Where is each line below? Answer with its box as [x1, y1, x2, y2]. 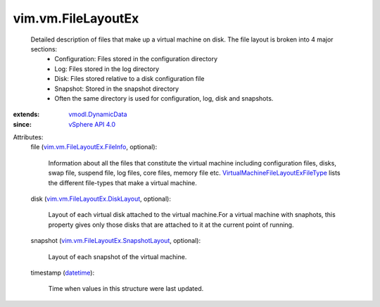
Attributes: [13, 133, 44, 142]
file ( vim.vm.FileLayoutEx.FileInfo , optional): [30, 143, 158, 151]
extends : [13, 110, 40, 119]
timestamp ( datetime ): [30, 268, 95, 277]
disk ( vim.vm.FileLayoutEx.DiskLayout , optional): [30, 194, 172, 203]
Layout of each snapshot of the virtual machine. [48, 252, 187, 261]
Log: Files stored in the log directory [54, 64, 160, 73]
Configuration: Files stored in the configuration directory [54, 55, 218, 63]
